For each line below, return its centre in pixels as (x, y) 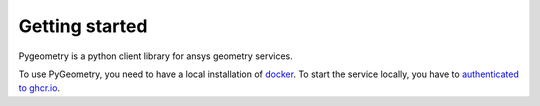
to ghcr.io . (39, 88)
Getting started (83, 26)
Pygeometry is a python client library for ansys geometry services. (156, 56)
